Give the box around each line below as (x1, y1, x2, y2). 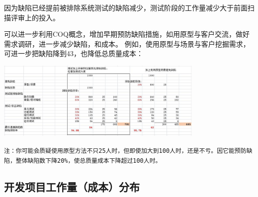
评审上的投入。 (10, 12, 60, 22)
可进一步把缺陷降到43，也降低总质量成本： (4, 48, 143, 59)
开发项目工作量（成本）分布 (4, 179, 140, 194)
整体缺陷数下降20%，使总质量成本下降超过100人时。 (15, 157, 162, 164)
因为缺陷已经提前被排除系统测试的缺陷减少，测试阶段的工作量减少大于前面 (4, 2, 248, 12)
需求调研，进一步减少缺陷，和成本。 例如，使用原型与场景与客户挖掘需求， (4, 38, 250, 49)
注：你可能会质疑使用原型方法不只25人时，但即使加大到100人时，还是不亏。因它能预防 (4, 147, 247, 155)
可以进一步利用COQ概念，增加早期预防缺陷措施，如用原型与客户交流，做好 (4, 29, 250, 39)
